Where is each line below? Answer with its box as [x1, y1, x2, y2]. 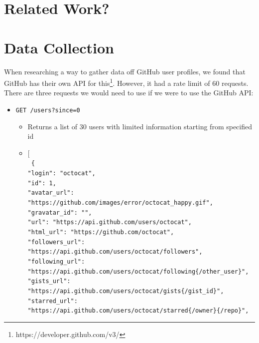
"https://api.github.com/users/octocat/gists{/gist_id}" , [27, 287, 224, 295]
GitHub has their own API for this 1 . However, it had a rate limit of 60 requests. [4, 76, 249, 88]
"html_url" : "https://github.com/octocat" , [27, 228, 174, 236]
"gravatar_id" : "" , [27, 209, 92, 216]
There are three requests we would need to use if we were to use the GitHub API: [4, 87, 254, 98]
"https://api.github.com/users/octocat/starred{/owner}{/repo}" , [27, 307, 249, 315]
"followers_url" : [27, 238, 85, 246]
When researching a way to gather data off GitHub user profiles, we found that [4, 66, 246, 76]
